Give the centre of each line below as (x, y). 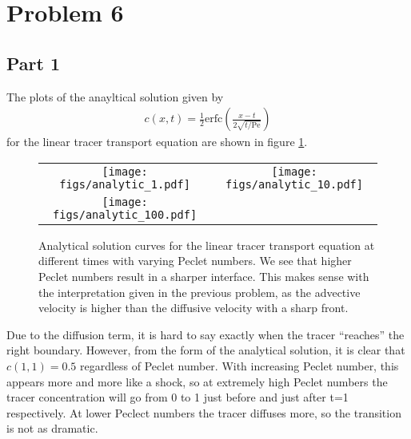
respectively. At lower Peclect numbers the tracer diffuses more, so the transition (204, 412)
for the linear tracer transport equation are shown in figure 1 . (157, 142)
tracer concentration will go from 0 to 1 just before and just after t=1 (178, 397)
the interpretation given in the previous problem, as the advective (200, 292)
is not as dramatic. (52, 428)
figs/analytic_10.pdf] (294, 184)
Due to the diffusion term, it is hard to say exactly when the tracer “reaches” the (205, 334)
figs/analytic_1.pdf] (125, 184)
